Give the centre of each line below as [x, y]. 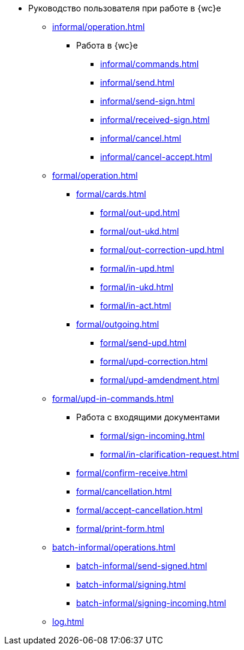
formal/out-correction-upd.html [162, 250]
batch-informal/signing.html [131, 584]
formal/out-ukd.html [140, 231]
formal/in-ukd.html [137, 287]
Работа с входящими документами [148, 417]
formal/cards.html [111, 194]
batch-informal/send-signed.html [142, 566]
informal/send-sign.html [147, 101]
